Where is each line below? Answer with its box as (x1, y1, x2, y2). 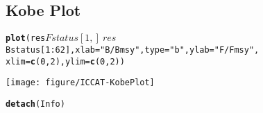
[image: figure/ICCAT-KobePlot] (6, 78, 155, 88)
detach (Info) (6, 98, 65, 109)
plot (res (6, 33, 46, 44)
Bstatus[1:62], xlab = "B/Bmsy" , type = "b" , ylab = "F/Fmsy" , (6, 44, 260, 55)
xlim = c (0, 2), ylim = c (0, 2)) (6, 56, 125, 67)
